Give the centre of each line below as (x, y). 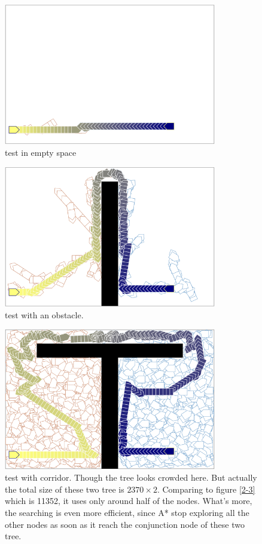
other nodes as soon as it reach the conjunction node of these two (125, 524)
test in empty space (41, 152)
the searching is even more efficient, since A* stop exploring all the (127, 512)
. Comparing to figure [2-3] (206, 489)
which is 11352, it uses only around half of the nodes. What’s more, (129, 501)
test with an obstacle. (44, 314)
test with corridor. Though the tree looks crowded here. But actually (131, 477)
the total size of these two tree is (65, 489)
